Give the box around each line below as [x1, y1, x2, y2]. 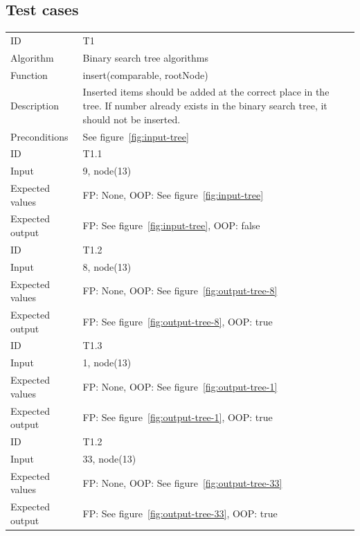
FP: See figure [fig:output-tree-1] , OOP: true [82, 410, 273, 425]
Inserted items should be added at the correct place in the [82, 84, 330, 99]
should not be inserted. [82, 111, 181, 126]
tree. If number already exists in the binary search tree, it [82, 98, 327, 113]
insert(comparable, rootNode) [82, 67, 208, 82]
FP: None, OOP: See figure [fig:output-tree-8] [82, 283, 278, 298]
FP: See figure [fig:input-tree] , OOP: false [82, 218, 260, 233]
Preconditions [10, 129, 69, 143]
